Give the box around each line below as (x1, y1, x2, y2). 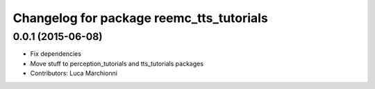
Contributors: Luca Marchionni (30, 69, 118, 77)
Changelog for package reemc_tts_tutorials (12, 10, 269, 26)
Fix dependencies (30, 50, 81, 58)
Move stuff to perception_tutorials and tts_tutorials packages (30, 59, 204, 68)
